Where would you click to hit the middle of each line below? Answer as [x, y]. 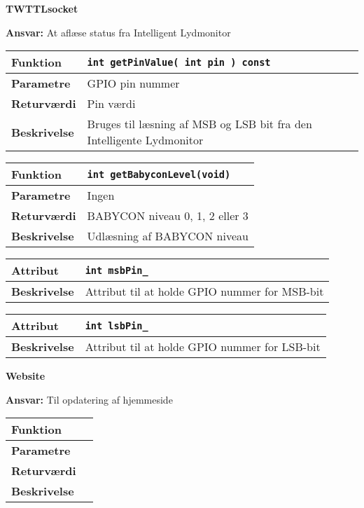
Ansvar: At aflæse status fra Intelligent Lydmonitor [118, 32]
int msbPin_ [117, 270]
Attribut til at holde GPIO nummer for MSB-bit [204, 291]
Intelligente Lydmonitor [145, 140]
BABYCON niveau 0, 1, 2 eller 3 [168, 216]
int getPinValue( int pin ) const [179, 62]
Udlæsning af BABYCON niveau [168, 236]
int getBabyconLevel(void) [159, 174]
